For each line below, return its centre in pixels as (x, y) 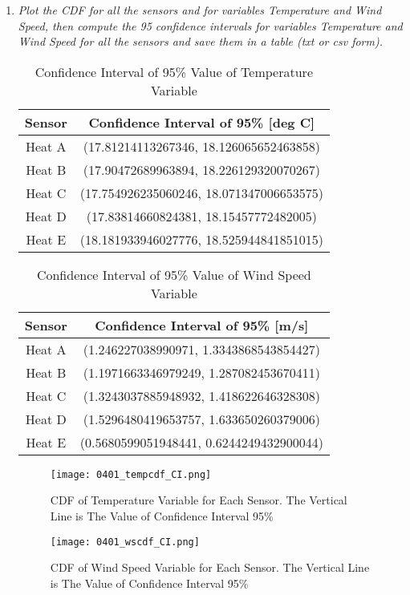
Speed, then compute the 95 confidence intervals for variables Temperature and (210, 25)
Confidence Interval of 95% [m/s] (202, 325)
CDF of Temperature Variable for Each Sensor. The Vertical (199, 500)
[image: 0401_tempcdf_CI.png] (131, 474)
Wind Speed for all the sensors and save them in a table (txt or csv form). (200, 41)
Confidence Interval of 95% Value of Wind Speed (174, 274)
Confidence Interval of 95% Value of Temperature (174, 71)
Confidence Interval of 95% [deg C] (202, 122)
